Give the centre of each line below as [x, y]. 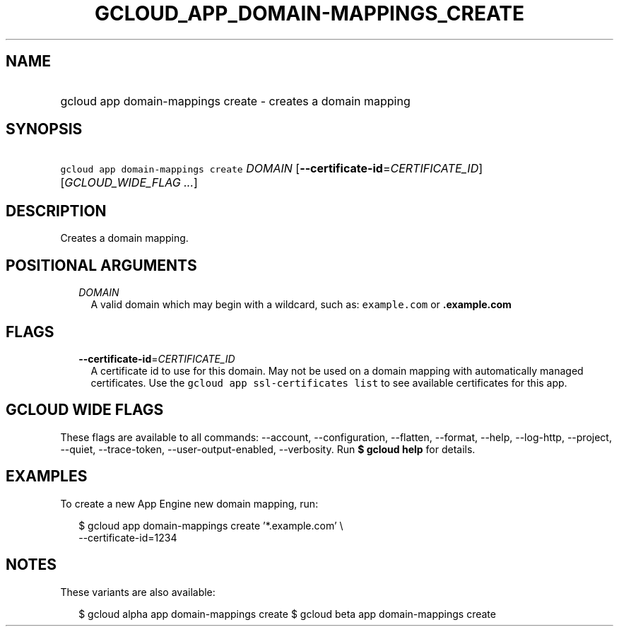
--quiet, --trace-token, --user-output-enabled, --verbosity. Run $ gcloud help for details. [268, 449]
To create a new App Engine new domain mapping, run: [189, 503]
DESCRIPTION [56, 211]
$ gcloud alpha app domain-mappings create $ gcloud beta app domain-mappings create [287, 614]
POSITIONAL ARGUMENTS [101, 265]
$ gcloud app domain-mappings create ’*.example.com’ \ [211, 525]
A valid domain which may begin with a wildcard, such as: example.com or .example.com [301, 305]
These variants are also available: [138, 592]
